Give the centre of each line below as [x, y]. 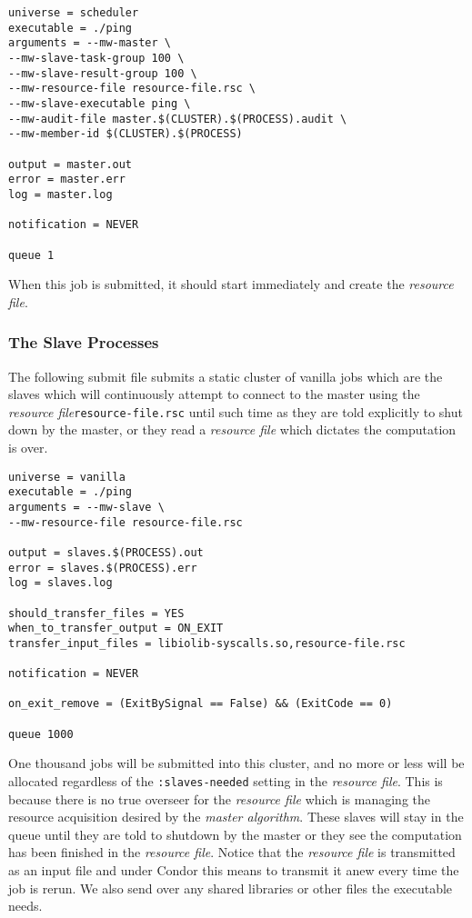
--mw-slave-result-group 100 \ [103, 73]
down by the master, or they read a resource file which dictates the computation [232, 429]
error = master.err [67, 180]
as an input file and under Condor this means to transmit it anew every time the [234, 870]
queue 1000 [41, 734]
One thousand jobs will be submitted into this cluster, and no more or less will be [236, 763]
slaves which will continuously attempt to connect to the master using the [214, 394]
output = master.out [70, 164]
